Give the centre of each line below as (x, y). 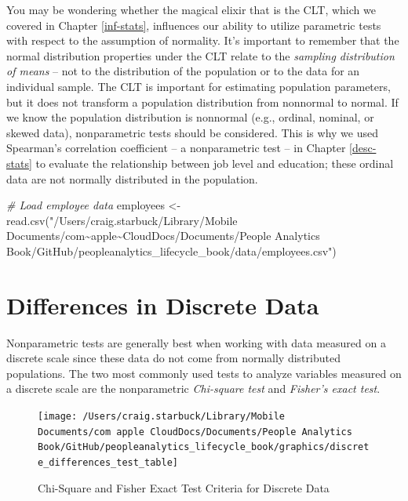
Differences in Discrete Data (163, 305)
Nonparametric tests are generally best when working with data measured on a (196, 342)
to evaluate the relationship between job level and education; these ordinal (215, 163)
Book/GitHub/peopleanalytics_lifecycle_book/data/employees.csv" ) (171, 250)
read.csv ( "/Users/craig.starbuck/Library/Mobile (122, 220)
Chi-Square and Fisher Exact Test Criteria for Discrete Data (184, 487)
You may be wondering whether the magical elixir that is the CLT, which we (191, 9)
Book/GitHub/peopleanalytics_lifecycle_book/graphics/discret (204, 447)
